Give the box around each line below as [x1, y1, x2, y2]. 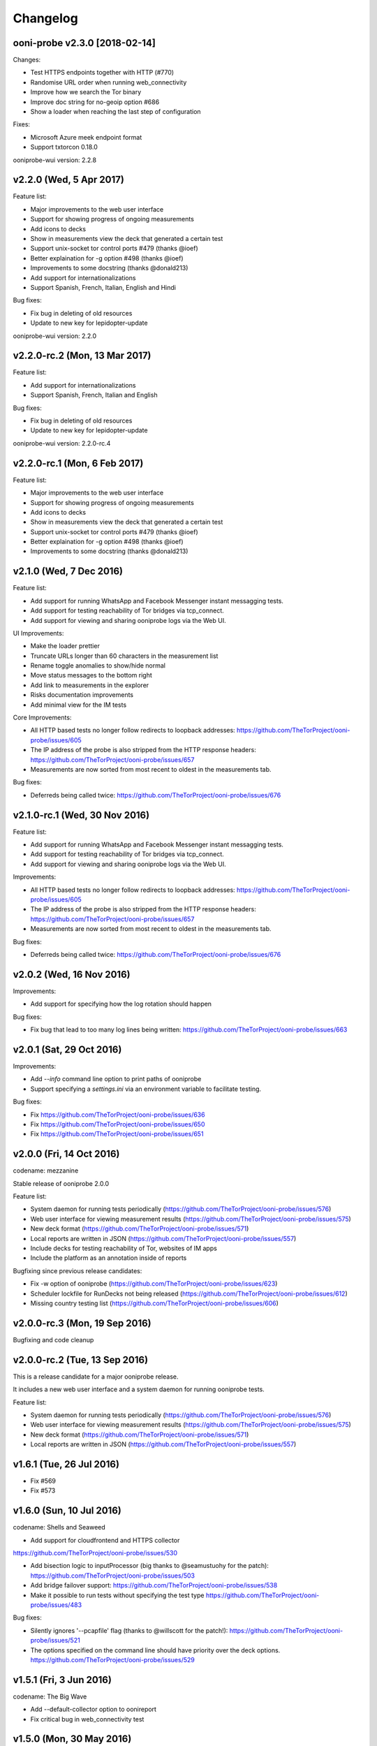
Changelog [13, 10, 78, 26]
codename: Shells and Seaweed [13, 1523, 106, 1532]
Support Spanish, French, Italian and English [30, 391, 158, 399]
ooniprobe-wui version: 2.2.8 [13, 156, 97, 164]
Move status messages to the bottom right [30, 671, 153, 680]
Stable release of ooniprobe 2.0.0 [13, 1179, 110, 1187]
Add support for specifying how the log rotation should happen [30, 999, 212, 1008]
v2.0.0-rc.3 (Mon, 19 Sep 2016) [13, 1317, 151, 1329]
